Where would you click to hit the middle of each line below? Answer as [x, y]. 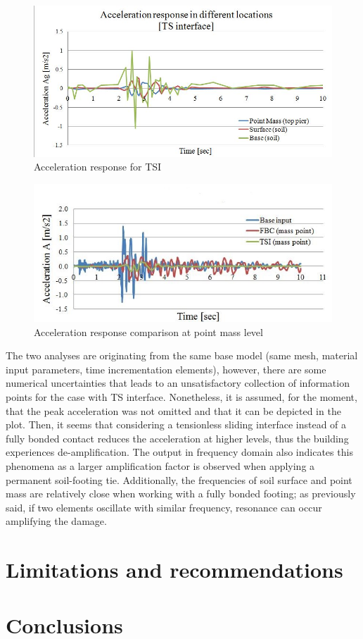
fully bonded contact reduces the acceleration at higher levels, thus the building [177, 438]
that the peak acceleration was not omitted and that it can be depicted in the [173, 410]
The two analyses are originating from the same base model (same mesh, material [182, 355]
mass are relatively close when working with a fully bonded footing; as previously [181, 494]
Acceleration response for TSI [98, 167]
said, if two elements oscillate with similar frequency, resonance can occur [164, 507]
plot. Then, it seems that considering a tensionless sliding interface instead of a [176, 424]
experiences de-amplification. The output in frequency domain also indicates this [179, 452]
